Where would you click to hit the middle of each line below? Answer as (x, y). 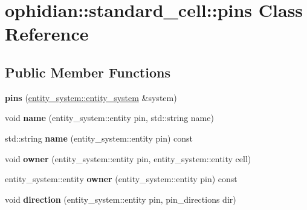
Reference (47, 34)
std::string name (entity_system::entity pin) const (99, 138)
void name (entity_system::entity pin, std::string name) (109, 118)
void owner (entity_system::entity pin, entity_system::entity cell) (128, 158)
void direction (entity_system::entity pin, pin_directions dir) (121, 199)
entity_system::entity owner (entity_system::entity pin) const (121, 179)
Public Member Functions (88, 72)
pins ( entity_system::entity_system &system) (91, 97)
